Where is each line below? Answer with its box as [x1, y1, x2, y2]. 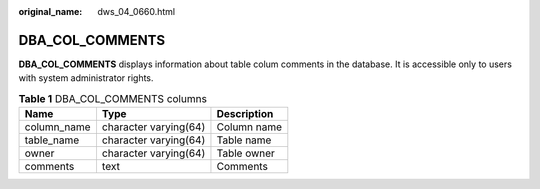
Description [216, 107, 274, 121]
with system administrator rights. [18, 72, 154, 84]
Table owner [216, 146, 275, 160]
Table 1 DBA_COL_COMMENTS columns [18, 91, 207, 105]
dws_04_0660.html [97, 6, 176, 17]
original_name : [18, 6, 83, 17]
